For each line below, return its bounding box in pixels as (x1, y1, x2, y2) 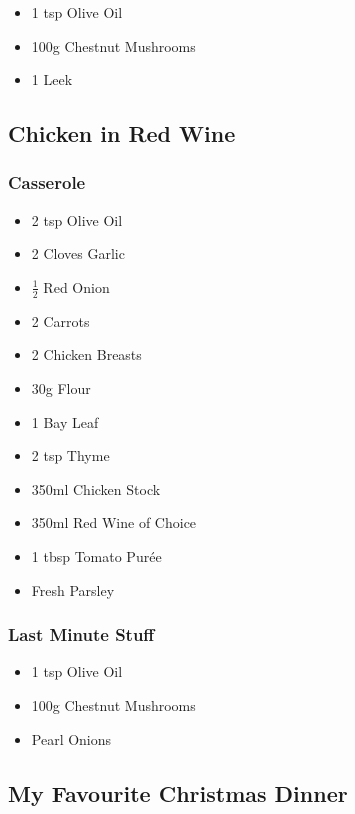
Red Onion (43, 276, 110, 297)
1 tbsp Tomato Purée (31, 545, 162, 566)
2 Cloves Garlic (31, 243, 125, 264)
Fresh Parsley (31, 579, 115, 600)
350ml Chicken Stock (31, 478, 161, 499)
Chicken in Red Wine (8, 118, 236, 149)
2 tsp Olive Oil (31, 209, 123, 230)
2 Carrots (31, 310, 90, 331)
